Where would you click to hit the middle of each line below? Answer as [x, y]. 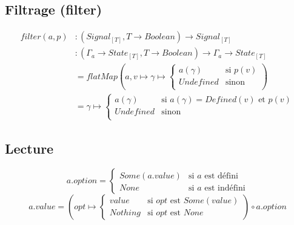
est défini [221, 176]
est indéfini [225, 188]
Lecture [29, 148]
